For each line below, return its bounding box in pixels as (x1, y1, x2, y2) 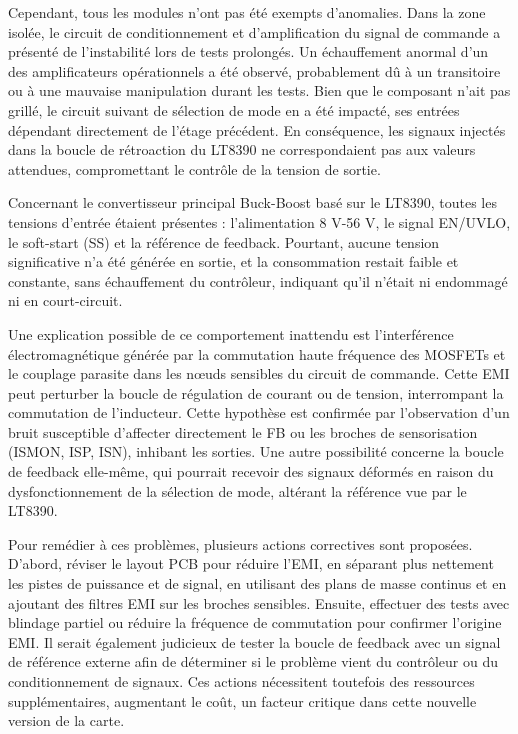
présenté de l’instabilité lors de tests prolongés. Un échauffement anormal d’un (8, 41, 489, 62)
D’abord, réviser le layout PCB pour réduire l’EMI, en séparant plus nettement (8, 553, 494, 574)
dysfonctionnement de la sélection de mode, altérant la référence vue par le (8, 480, 467, 501)
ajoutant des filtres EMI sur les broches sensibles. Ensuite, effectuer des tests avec (8, 592, 510, 613)
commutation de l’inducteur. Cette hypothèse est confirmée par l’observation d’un (8, 402, 510, 423)
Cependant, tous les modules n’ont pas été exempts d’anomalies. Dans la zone (8, 2, 486, 22)
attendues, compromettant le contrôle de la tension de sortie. (8, 158, 381, 179)
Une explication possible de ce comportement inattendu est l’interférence (8, 323, 454, 344)
